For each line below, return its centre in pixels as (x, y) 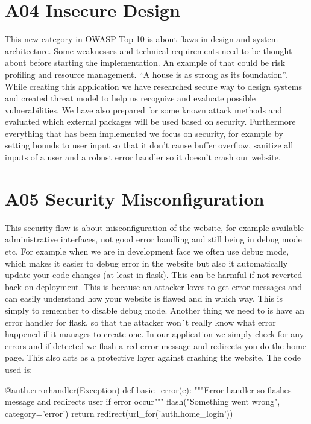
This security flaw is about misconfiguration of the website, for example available (154, 227)
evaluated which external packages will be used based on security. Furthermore (150, 122)
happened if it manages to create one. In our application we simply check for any (155, 334)
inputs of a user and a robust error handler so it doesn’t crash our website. (143, 157)
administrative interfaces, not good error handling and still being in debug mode (153, 239)
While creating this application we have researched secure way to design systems (153, 86)
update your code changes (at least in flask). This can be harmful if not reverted (154, 275)
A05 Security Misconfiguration (135, 198)
